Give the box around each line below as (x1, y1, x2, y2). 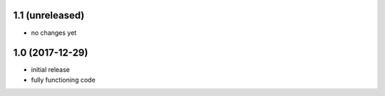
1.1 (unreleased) (13, 9, 85, 21)
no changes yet (31, 28, 77, 37)
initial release (31, 65, 71, 74)
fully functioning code (31, 75, 96, 84)
